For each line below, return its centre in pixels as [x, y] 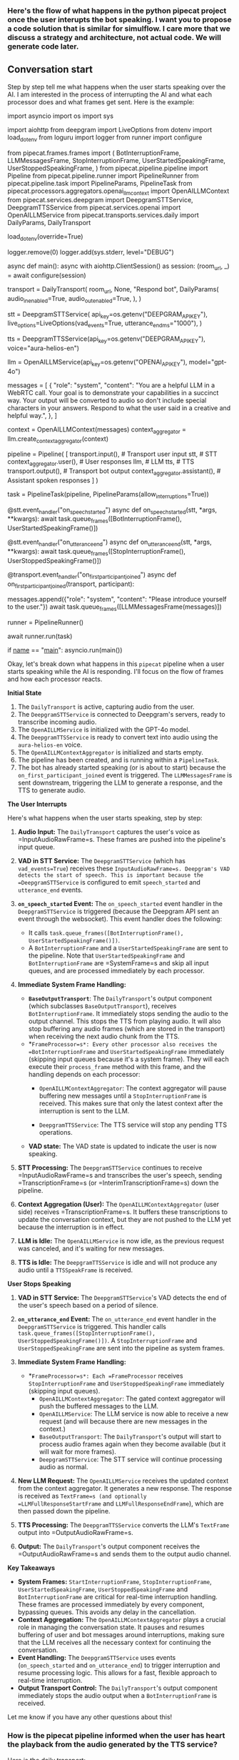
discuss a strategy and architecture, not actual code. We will [114, 37]
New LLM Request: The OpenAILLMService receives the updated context [123, 1481]
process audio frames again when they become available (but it [132, 1444]
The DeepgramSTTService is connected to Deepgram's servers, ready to [122, 715]
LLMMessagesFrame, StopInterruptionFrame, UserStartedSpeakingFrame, [117, 160]
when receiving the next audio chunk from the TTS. [104, 1036]
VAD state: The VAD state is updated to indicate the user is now [122, 1146]
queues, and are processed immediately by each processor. [116, 971]
